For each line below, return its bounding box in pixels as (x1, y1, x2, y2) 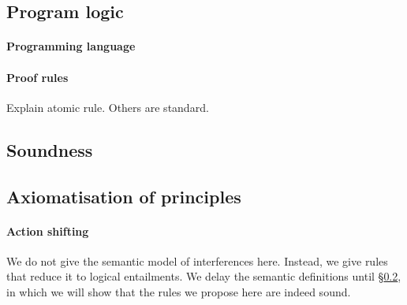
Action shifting (6, 222, 89, 239)
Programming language (6, 38, 136, 54)
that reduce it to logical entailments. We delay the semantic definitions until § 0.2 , (6, 268, 401, 285)
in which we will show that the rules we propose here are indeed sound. (6, 283, 351, 299)
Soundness (6, 137, 93, 162)
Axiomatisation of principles (6, 184, 241, 208)
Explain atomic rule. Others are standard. (6, 99, 209, 115)
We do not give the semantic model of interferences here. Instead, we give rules (6, 252, 388, 269)
